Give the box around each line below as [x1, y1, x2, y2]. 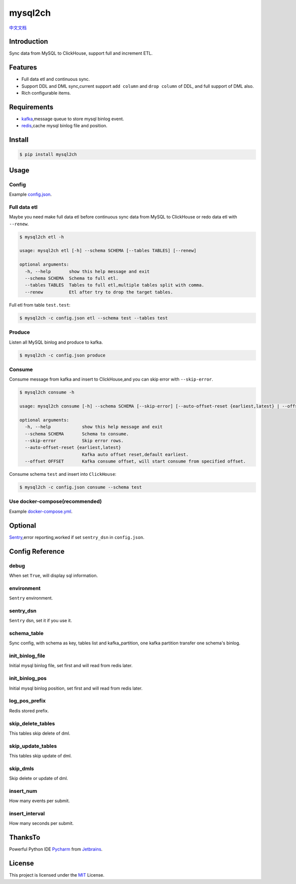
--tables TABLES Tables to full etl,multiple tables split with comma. [25, 283, 205, 288]
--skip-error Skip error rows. [25, 438, 124, 443]
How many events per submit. [9, 798, 70, 804]
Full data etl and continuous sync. [21, 76, 90, 82]
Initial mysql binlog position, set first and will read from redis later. [9, 685, 143, 691]
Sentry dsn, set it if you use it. [9, 618, 73, 624]
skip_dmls [9, 765, 35, 772]
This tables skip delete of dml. [9, 730, 71, 736]
